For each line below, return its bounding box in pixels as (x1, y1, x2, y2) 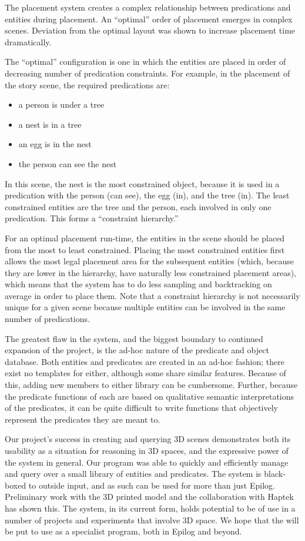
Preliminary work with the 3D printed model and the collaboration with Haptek (5, 490, 294, 503)
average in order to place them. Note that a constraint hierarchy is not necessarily (5, 289, 300, 301)
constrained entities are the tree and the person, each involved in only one (5, 200, 272, 213)
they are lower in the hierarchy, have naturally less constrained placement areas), (5, 266, 297, 278)
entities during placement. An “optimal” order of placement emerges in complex (5, 12, 293, 25)
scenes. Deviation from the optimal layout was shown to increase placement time (5, 24, 296, 36)
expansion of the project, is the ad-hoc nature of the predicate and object (5, 344, 269, 356)
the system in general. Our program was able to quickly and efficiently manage (5, 456, 289, 468)
